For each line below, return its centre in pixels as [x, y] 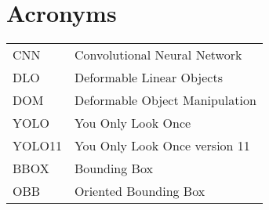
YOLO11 [37, 146]
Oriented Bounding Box [140, 191]
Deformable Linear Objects [148, 78]
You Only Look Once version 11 [162, 146]
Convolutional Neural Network [158, 55]
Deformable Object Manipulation [165, 100]
